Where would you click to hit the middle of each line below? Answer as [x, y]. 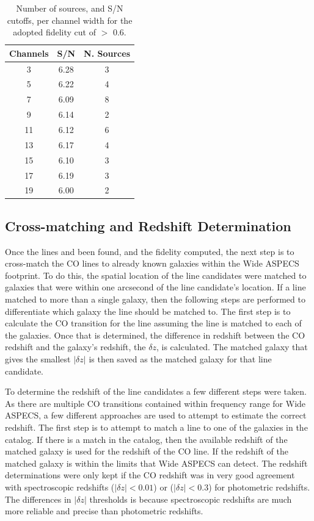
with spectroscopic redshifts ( [60, 487]
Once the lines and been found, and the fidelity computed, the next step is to [150, 251]
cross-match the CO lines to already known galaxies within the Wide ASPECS [152, 263]
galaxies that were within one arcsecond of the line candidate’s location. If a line [155, 287]
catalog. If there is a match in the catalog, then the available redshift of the [146, 439]
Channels [29, 53]
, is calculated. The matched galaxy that [232, 347]
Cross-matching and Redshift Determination [148, 225]
